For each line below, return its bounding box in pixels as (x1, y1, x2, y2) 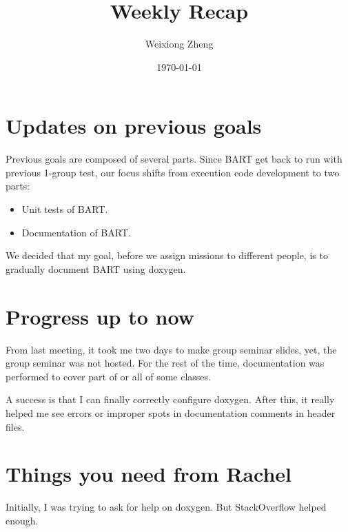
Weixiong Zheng (145, 37, 214, 51)
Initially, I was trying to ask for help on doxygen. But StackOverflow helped (6, 500, 327, 514)
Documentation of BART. (21, 225, 131, 239)
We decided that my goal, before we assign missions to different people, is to (6, 248, 328, 263)
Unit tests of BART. (21, 202, 108, 216)
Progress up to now (6, 302, 194, 330)
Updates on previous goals (6, 112, 262, 140)
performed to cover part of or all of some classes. (6, 369, 211, 383)
